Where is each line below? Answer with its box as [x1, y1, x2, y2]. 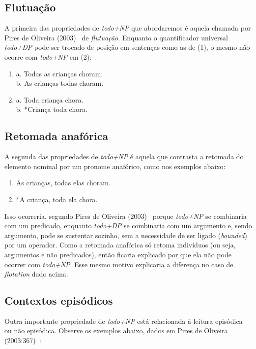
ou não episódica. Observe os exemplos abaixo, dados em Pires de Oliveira [4, 325, 228, 336]
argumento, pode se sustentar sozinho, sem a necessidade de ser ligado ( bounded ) [4, 230, 247, 240]
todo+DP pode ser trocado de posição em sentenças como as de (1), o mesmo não [4, 42, 250, 52]
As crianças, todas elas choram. [16, 177, 111, 188]
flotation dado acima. [4, 269, 68, 279]
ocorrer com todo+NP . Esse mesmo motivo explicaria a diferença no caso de [4, 259, 233, 269]
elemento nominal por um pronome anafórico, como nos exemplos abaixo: [4, 161, 226, 171]
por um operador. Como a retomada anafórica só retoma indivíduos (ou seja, [4, 240, 236, 250]
